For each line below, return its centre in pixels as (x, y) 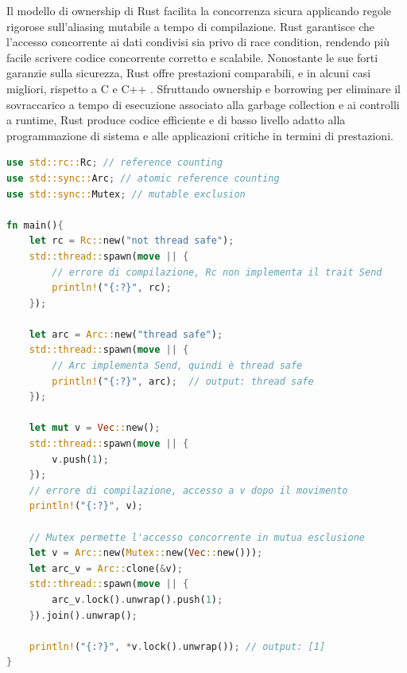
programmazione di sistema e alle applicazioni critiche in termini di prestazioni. (200, 135)
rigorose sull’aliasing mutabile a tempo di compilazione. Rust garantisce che (191, 26)
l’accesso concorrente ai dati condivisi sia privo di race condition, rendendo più (198, 42)
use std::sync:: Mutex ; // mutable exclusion (126, 194)
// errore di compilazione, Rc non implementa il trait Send (217, 272)
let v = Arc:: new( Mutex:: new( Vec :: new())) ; (146, 553)
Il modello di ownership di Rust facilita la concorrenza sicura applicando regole (199, 10)
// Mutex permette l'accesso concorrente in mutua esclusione (197, 537)
